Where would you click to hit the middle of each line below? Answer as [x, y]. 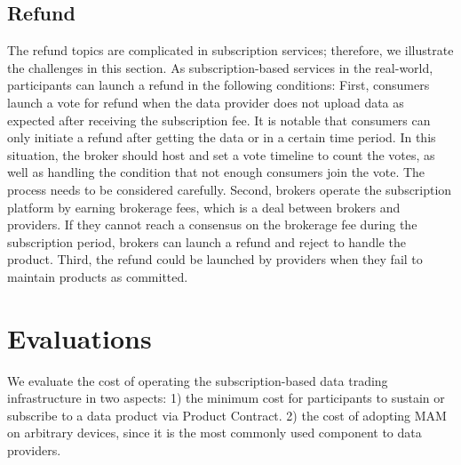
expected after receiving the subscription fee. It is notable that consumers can [219, 120]
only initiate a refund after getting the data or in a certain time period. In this [222, 137]
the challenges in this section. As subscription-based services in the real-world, [220, 67]
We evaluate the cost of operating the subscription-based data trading [198, 380]
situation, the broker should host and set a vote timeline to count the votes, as [221, 154]
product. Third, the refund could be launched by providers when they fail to [215, 259]
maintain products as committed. [98, 276]
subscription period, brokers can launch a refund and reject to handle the [207, 241]
